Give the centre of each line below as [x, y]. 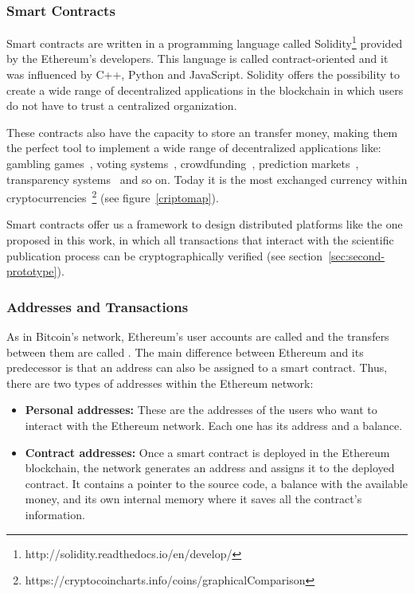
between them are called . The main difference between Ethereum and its [185, 352]
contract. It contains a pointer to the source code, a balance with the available [216, 483]
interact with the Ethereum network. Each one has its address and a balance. [214, 426]
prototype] [32, 271]
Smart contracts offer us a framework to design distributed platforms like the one [205, 224]
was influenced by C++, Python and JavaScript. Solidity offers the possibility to [203, 74]
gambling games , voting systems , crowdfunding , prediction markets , [183, 164]
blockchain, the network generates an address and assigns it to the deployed [210, 468]
